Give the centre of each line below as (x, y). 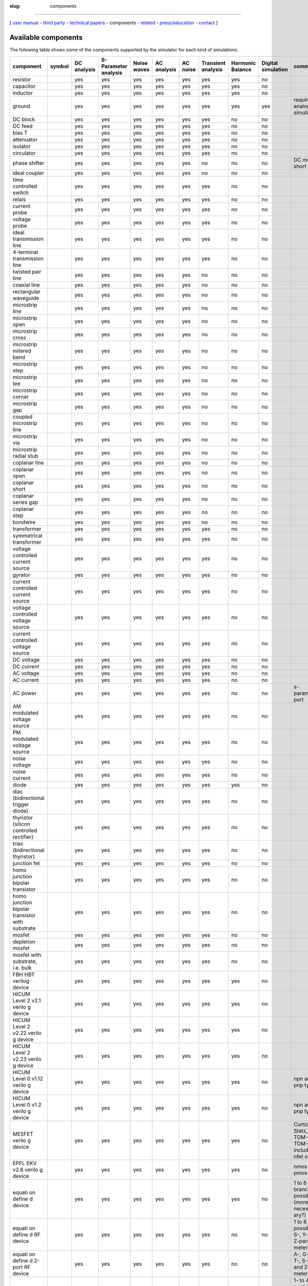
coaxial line (26, 284)
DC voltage (26, 659)
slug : (15, 6)
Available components (46, 38)
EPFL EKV (25, 1163)
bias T (20, 133)
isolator (22, 146)
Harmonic (244, 63)
